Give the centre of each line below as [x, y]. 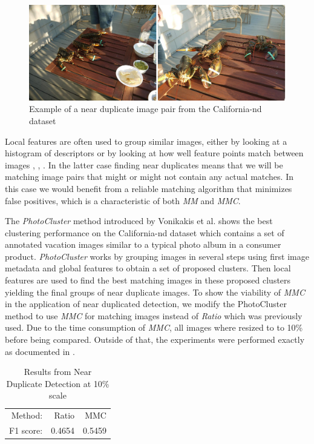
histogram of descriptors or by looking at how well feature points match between [154, 153]
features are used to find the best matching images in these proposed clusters [148, 280]
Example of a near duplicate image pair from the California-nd [146, 109]
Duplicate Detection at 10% [58, 383]
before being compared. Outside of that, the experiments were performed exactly [155, 340]
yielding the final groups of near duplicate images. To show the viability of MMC [155, 292]
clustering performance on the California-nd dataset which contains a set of [145, 232]
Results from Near [58, 372]
